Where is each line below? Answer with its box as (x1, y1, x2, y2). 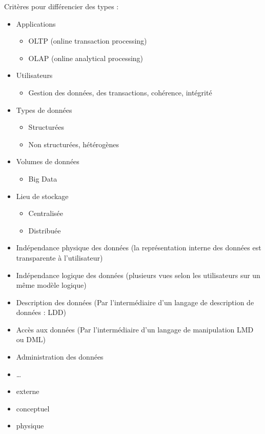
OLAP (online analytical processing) (28, 52, 144, 63)
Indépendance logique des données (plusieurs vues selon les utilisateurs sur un (16, 269, 260, 280)
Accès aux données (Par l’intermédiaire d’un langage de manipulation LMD (16, 324, 254, 334)
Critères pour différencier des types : (4, 1, 119, 11)
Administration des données (16, 351, 104, 362)
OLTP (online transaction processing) (28, 35, 147, 46)
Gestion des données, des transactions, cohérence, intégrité (28, 87, 212, 97)
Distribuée (28, 225, 61, 235)
